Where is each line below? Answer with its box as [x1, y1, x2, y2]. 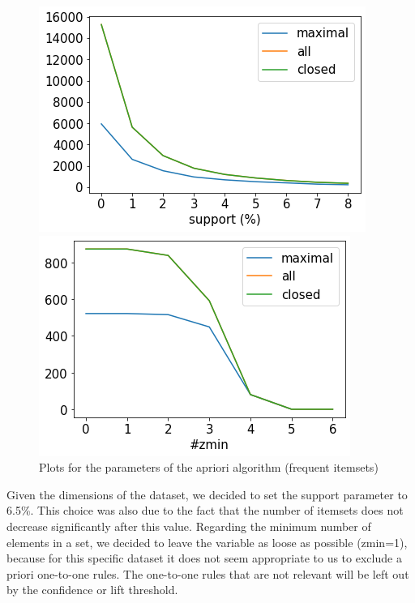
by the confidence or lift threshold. [6, 581, 178, 598]
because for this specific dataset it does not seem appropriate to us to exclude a [6, 550, 402, 567]
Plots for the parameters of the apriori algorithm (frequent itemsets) [39, 459, 379, 476]
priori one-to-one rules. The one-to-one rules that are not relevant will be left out [6, 565, 409, 582]
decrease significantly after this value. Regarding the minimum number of [6, 517, 371, 534]
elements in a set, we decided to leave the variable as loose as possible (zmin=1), [6, 533, 408, 550]
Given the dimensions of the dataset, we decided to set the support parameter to [6, 485, 408, 502]
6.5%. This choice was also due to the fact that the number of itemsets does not [6, 502, 404, 519]
